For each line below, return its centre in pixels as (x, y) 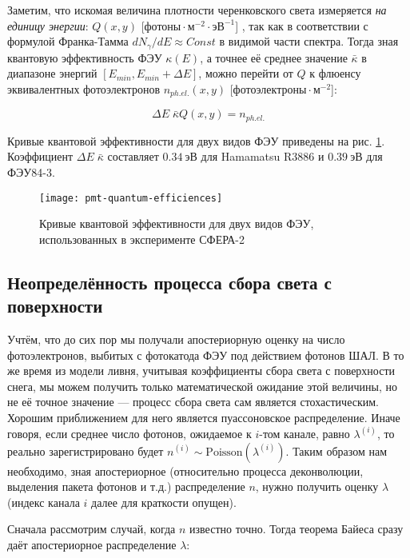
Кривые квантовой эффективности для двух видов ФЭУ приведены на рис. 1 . (196, 140)
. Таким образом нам (336, 450)
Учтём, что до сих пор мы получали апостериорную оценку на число (176, 339)
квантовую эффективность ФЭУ (85, 57)
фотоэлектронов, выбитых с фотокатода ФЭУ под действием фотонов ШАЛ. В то (206, 355)
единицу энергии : (48, 25)
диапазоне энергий (52, 73)
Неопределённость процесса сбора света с (169, 282)
